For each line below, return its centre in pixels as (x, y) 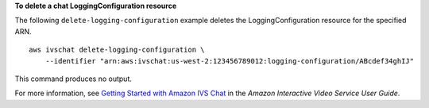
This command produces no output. (73, 79)
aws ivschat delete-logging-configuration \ (117, 50)
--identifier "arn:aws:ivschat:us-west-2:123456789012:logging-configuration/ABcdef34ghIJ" (230, 61)
